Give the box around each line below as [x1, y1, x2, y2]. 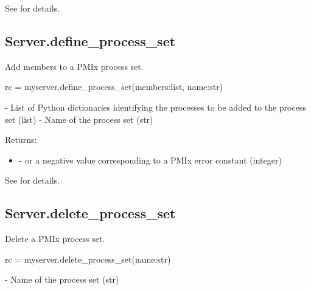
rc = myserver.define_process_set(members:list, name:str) [5, 80, 223, 93]
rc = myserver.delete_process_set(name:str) [5, 252, 171, 265]
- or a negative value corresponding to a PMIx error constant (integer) [19, 153, 282, 166]
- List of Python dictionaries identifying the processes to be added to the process [5, 100, 306, 113]
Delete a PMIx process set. [5, 232, 105, 245]
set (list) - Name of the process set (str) [5, 112, 153, 125]
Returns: [5, 133, 37, 146]
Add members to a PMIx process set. [5, 60, 144, 72]
